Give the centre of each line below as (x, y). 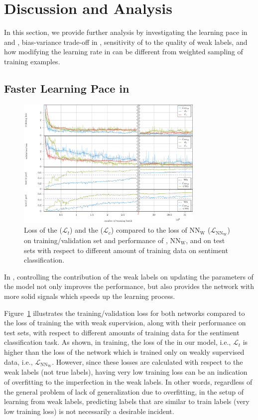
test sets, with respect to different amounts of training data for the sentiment (122, 332)
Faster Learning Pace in (67, 88)
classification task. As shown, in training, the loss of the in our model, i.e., (118, 342)
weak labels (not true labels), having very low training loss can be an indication (126, 372)
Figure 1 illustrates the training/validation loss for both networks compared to (125, 313)
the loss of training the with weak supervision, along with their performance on (125, 323)
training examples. (32, 61)
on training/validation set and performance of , (96, 240)
